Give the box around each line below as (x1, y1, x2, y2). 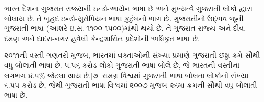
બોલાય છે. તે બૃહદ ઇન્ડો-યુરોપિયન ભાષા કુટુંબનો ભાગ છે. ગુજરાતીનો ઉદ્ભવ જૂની (4, 13, 244, 23)
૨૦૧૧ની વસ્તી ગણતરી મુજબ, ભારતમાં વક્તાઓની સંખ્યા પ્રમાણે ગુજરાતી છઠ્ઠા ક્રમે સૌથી (4, 50, 260, 60)
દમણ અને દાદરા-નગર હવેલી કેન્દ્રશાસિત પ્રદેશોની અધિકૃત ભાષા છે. (4, 32, 200, 43)
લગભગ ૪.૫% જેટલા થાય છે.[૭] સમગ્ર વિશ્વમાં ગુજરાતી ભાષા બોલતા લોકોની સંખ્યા (4, 70, 249, 80)
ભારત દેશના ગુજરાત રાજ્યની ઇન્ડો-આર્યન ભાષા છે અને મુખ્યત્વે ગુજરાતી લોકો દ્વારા (4, 3, 252, 13)
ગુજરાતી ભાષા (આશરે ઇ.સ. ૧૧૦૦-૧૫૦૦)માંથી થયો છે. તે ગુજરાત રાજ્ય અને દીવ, (4, 23, 246, 33)
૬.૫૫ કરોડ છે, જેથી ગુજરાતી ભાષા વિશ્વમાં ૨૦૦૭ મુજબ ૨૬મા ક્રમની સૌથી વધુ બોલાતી (4, 80, 257, 90)
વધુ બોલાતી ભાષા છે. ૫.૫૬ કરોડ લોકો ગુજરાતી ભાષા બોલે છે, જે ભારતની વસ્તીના (4, 59, 240, 70)
